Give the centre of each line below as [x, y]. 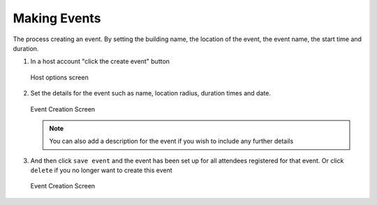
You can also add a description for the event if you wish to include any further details [171, 141]
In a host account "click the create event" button [100, 61]
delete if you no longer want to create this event [101, 170]
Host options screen [59, 77]
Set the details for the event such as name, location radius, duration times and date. [151, 93]
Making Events [57, 18]
